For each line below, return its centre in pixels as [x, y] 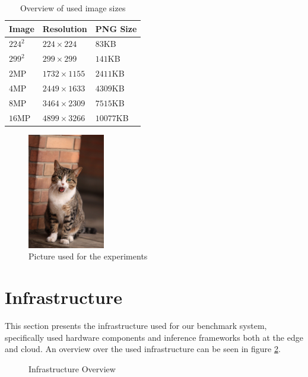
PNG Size [116, 28]
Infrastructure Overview [72, 368]
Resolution [65, 28]
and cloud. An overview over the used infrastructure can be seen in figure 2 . [143, 349]
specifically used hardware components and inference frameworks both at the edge [154, 337]
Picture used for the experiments [88, 256]
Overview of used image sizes [73, 8]
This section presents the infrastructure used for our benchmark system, [136, 326]
